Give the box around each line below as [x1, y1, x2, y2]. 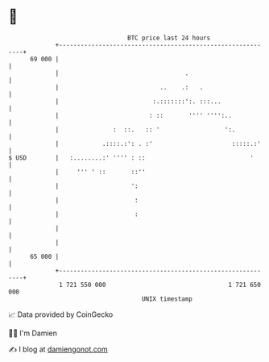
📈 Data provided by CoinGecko [8, 310, 114, 319]
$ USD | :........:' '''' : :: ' [8, 153, 254, 162]
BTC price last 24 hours [127, 34, 211, 42]
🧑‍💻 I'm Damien [8, 328, 58, 338]
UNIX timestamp [141, 294, 193, 303]
